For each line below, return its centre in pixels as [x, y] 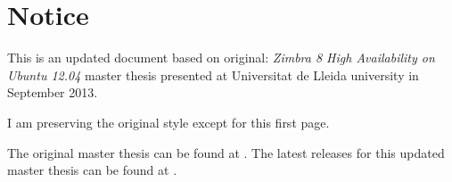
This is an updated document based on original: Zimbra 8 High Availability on [221, 58]
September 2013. [53, 92]
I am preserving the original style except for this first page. [168, 122]
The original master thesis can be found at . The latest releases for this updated [226, 152]
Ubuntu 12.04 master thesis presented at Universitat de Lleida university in [213, 74]
